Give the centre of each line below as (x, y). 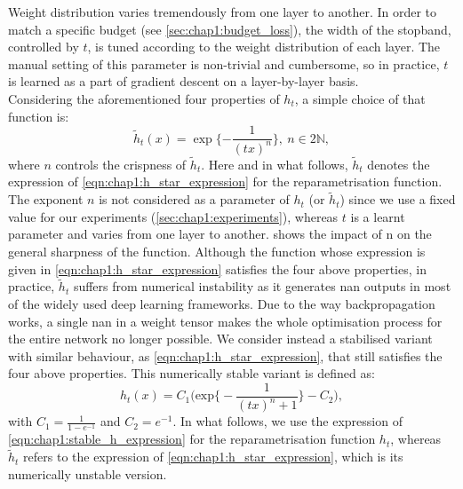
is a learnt (378, 216)
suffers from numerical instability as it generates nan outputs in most (262, 286)
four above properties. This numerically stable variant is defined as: (192, 373)
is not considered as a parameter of (194, 199)
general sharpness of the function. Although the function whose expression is (217, 251)
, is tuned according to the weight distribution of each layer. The (264, 47)
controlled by (44, 47)
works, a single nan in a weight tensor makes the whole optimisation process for (225, 321)
